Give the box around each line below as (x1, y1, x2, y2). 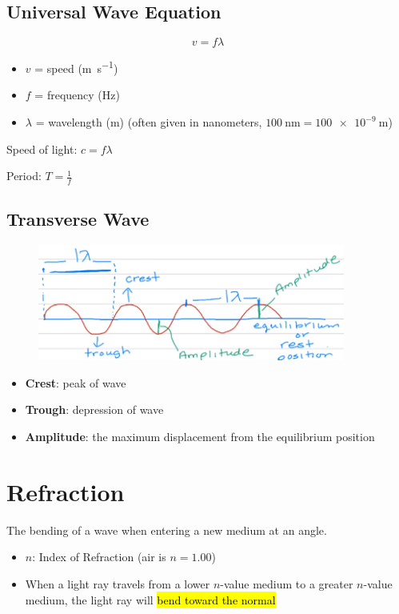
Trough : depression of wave (25, 401, 164, 418)
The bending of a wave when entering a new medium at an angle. (6, 521, 327, 538)
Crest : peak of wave (25, 374, 126, 391)
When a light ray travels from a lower (25, 575, 210, 592)
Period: (6, 167, 42, 184)
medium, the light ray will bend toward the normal (25, 591, 276, 608)
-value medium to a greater (220, 575, 353, 592)
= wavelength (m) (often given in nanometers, (35, 114, 262, 130)
